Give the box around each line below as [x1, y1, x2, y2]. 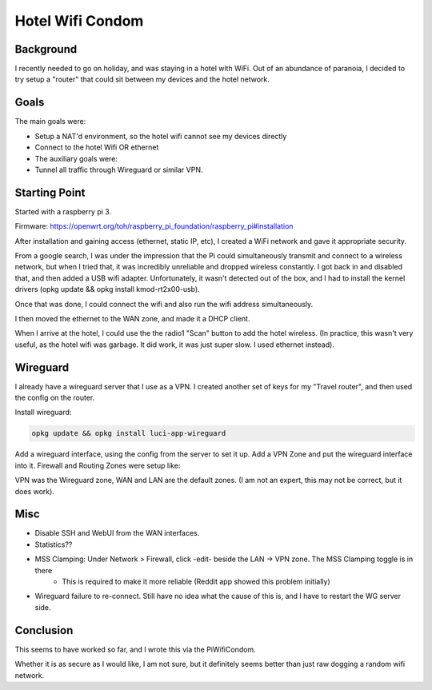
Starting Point [14, 185, 86, 199]
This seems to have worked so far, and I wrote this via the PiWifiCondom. [14, 644, 256, 654]
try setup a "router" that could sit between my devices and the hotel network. [14, 74, 270, 84]
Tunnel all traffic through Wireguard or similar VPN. [34, 165, 203, 174]
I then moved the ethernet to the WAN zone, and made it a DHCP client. [14, 313, 250, 323]
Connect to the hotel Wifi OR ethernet [34, 142, 159, 152]
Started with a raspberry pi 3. [14, 206, 112, 216]
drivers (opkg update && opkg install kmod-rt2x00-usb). [14, 285, 200, 294]
